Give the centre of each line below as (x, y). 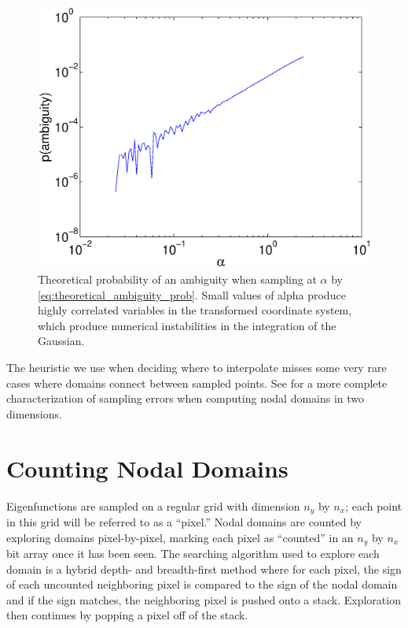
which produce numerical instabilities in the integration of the (187, 325)
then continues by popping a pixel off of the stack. (127, 615)
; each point (374, 505)
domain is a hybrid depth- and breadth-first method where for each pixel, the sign (204, 569)
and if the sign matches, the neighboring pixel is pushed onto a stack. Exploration (204, 599)
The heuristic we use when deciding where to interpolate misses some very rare (197, 368)
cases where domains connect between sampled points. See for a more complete (197, 383)
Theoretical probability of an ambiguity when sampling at (177, 279)
